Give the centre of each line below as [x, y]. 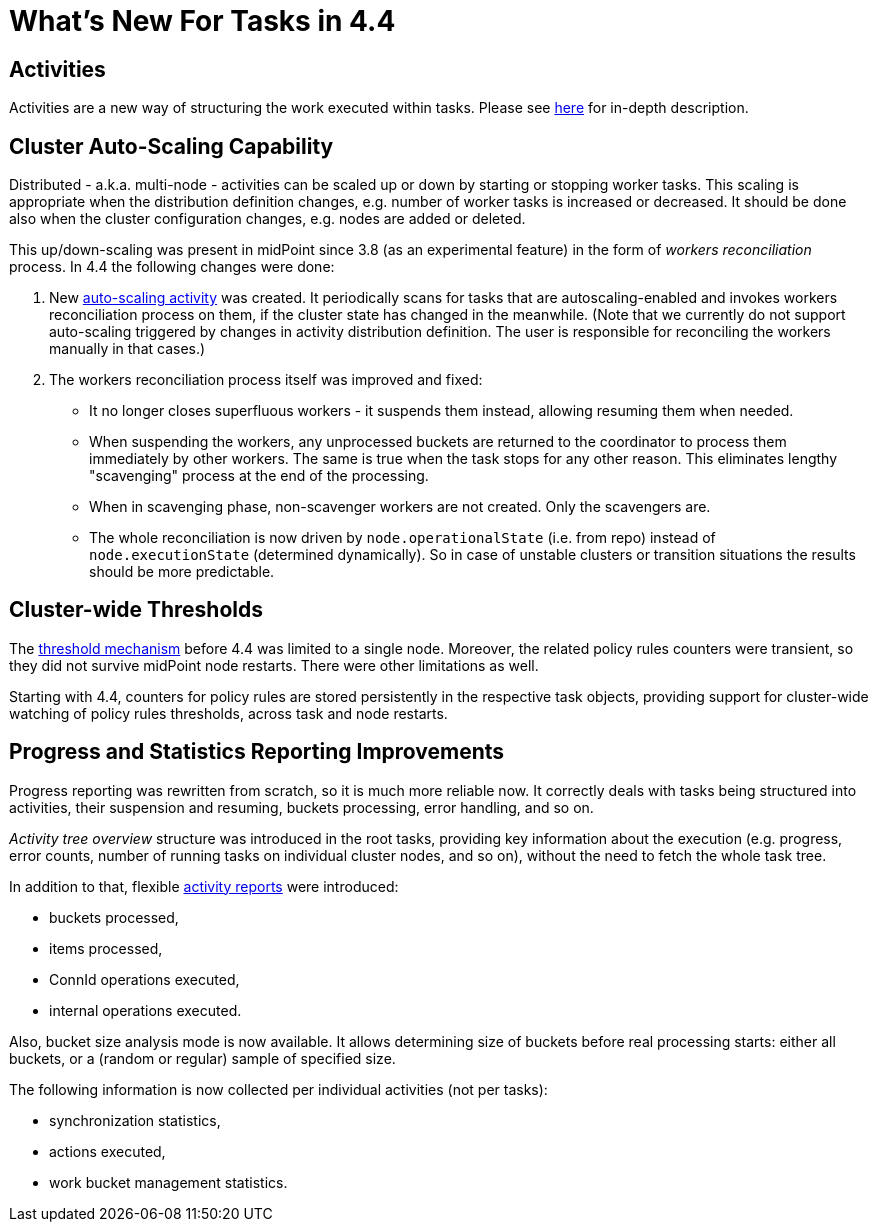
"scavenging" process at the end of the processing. [259, 476]
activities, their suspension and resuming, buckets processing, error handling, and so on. [301, 807]
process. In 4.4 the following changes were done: [172, 267]
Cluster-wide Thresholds [136, 610]
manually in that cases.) [127, 349]
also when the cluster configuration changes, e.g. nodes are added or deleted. [267, 219]
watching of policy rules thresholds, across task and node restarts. [228, 713]
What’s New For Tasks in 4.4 [202, 21]
